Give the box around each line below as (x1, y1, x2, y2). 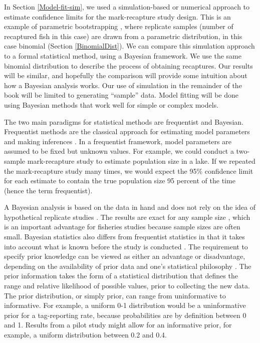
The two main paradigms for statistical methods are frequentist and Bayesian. (4, 116, 243, 127)
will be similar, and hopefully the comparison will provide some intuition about (4, 70, 247, 81)
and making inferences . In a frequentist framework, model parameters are (4, 136, 231, 146)
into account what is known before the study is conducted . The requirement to (4, 241, 248, 251)
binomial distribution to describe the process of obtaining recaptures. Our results (4, 60, 253, 71)
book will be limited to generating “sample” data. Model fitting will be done (4, 90, 238, 100)
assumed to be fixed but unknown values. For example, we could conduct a (4, 146, 234, 156)
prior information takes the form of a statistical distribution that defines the (4, 270, 238, 281)
